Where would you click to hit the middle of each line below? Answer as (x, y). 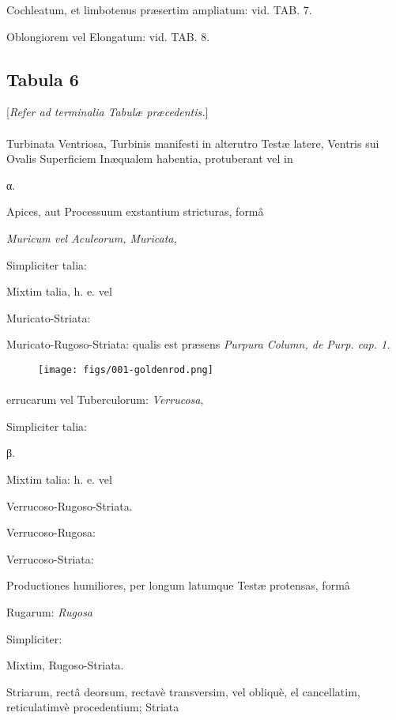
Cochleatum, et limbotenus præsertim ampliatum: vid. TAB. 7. (159, 9)
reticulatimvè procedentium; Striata (93, 707)
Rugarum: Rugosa (50, 611)
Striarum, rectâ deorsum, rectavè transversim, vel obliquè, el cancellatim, (183, 691)
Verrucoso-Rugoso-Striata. (70, 505)
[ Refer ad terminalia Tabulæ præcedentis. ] (107, 112)
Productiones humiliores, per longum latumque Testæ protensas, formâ (178, 585)
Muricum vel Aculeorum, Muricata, (92, 237)
